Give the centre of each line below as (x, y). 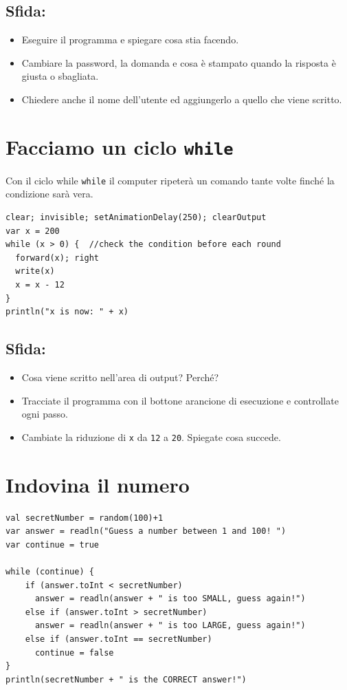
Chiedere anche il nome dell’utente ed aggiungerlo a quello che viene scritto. (182, 99)
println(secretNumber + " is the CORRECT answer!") (126, 679)
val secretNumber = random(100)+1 (85, 518)
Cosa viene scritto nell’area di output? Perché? (120, 377)
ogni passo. (45, 414)
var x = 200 (33, 231)
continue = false (74, 653)
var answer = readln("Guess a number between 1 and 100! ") (146, 531)
